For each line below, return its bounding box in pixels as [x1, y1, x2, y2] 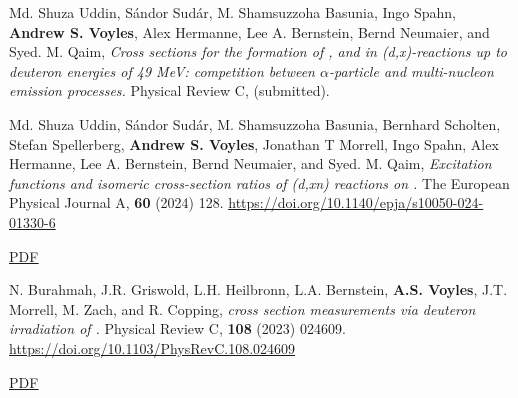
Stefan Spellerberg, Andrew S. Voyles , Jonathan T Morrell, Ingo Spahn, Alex [9, 133, 499, 154]
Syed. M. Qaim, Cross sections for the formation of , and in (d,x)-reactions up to [9, 41, 507, 62]
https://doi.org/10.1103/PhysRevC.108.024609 [9, 337, 296, 358]
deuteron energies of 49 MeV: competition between [9, 60, 315, 81]
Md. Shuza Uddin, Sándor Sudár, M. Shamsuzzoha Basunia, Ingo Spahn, [9, 2, 456, 22]
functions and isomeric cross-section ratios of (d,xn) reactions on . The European [9, 172, 510, 193]
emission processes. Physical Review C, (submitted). [9, 80, 330, 101]
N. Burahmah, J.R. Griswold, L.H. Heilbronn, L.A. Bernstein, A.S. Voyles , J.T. [9, 279, 508, 300]
